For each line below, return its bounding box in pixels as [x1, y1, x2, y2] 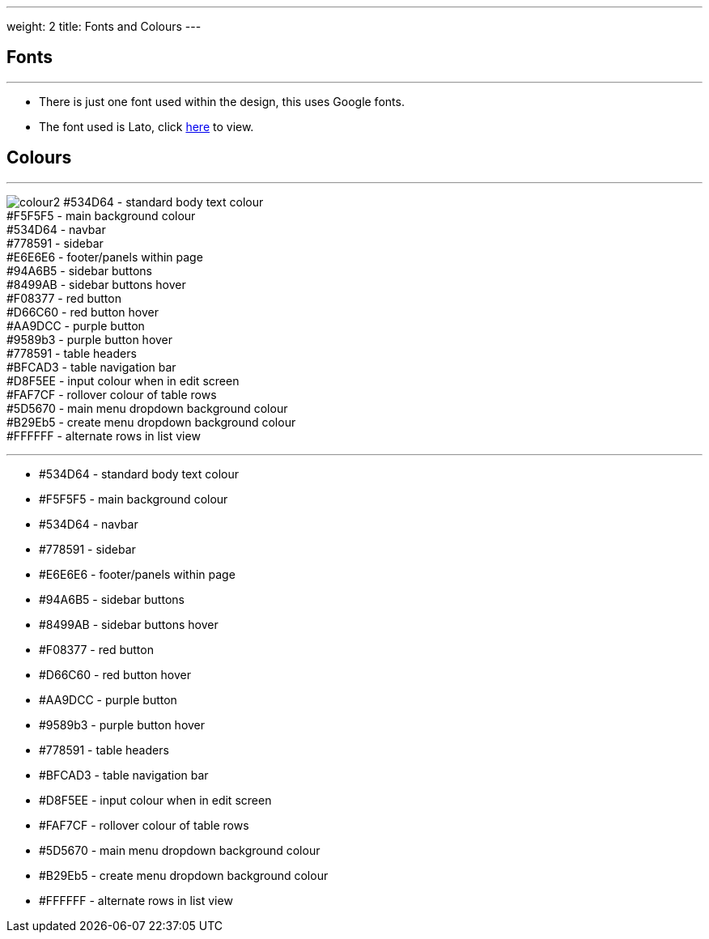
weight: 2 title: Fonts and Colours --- [6, 19, 202, 33]
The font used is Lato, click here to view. [39, 119, 254, 134]
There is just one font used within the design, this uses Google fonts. [39, 94, 405, 108]
